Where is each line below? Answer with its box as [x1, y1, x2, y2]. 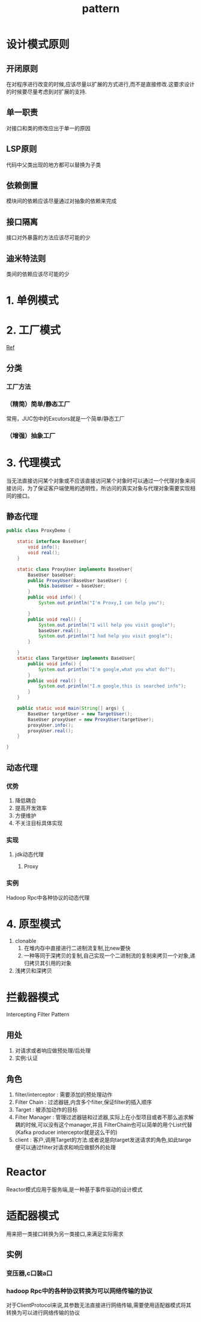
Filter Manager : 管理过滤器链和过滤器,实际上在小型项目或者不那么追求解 [14, 1114, 194, 1121]
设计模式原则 [6, 38, 70, 51]
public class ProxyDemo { [6, 528, 71, 534]
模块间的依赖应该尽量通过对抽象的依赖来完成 [6, 198, 117, 205]
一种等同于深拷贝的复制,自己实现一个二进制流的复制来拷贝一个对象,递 [23, 952, 196, 959]
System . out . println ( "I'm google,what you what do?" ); [38, 666, 176, 672]
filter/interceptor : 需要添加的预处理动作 [14, 1091, 113, 1098]
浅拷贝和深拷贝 [14, 967, 52, 974]
